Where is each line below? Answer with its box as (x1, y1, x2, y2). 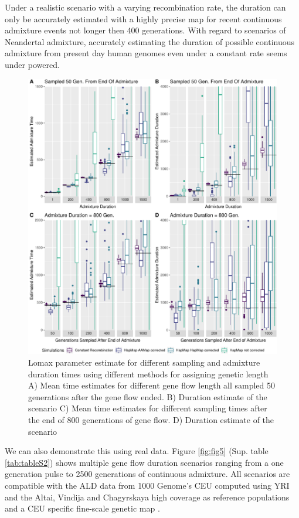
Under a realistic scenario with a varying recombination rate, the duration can (5, 1, 286, 13)
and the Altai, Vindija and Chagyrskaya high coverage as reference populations (5, 490, 290, 503)
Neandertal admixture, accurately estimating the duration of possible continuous (5, 35, 295, 47)
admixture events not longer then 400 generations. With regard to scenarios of (5, 24, 286, 36)
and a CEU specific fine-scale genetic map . (5, 502, 160, 514)
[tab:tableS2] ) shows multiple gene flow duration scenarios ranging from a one (5, 456, 284, 468)
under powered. (5, 58, 60, 70)
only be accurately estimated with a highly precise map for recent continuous (5, 12, 282, 25)
